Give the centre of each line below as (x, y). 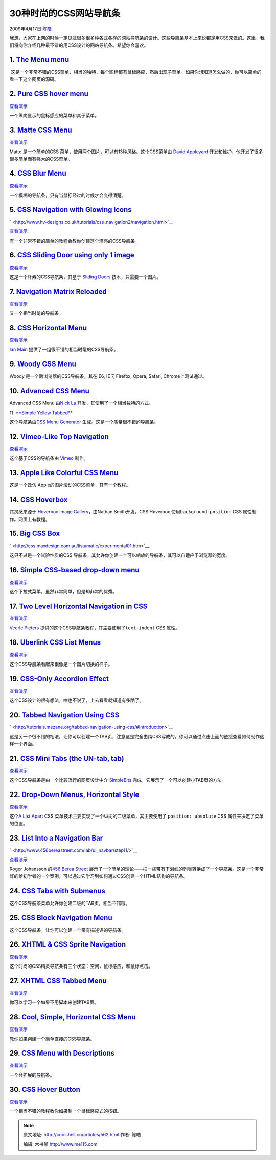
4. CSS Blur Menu (38, 173)
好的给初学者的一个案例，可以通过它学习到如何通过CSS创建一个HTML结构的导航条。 (99, 876)
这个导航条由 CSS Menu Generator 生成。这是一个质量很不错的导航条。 (84, 422)
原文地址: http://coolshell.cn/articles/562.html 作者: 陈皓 (82, 1134)
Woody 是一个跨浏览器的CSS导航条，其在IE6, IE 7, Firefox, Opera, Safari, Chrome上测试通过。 (108, 376)
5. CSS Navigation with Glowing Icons (71, 210)
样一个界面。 (23, 744)
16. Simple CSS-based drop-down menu (75, 570)
